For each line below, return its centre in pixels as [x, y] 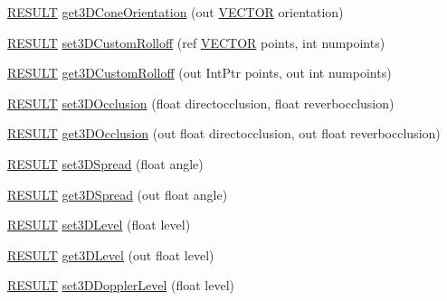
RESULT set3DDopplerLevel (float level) [121, 285]
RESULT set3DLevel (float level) [99, 225]
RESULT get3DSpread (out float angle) [118, 194]
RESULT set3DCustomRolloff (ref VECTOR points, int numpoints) [196, 42]
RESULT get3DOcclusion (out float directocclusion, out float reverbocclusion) [224, 133]
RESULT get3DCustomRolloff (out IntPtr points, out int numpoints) [200, 73]
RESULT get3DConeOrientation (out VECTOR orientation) [176, 12]
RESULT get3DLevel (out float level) [111, 254]
